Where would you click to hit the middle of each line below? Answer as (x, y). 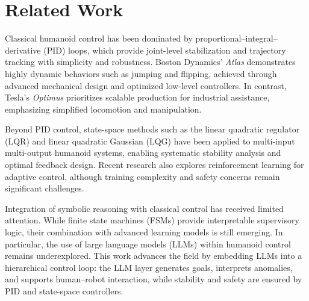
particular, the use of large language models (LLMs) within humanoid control (148, 244)
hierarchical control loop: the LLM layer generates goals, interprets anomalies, (149, 267)
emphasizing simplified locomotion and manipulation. (103, 109)
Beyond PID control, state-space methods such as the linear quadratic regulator (152, 129)
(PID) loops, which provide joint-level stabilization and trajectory (165, 50)
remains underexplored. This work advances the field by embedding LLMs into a (154, 256)
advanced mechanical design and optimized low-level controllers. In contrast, (146, 85)
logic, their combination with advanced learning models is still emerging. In (144, 232)
